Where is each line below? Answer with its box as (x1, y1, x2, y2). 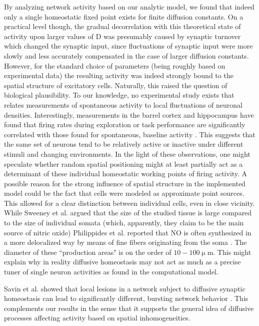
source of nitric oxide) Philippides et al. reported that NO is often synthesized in (4, 227, 251, 237)
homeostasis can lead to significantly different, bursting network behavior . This (4, 293, 248, 303)
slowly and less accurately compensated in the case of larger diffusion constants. (4, 50, 249, 61)
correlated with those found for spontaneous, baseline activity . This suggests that (4, 129, 255, 139)
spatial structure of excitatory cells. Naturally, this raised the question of (4, 80, 227, 90)
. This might (213, 246, 251, 257)
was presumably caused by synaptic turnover (103, 31, 241, 41)
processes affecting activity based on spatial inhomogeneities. (4, 312, 190, 323)
